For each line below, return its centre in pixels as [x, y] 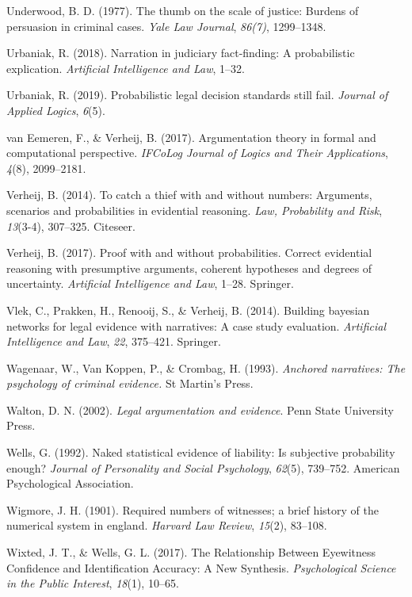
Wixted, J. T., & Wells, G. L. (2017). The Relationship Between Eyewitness [191, 552]
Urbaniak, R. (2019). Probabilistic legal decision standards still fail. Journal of [197, 95]
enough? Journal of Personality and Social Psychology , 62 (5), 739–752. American [203, 467]
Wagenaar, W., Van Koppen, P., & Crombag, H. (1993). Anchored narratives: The [206, 367]
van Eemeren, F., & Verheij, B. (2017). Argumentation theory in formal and [191, 137]
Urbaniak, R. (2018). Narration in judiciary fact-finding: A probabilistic [181, 53]
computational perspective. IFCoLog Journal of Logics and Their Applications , [197, 153]
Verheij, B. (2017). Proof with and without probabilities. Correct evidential [189, 253]
